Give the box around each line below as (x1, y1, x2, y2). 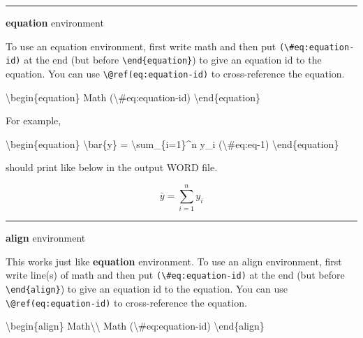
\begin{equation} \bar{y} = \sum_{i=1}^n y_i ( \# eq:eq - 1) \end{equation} (6, 136, 339, 151)
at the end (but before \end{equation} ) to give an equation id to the (24, 52, 322, 67)
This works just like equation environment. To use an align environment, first (6, 253, 342, 268)
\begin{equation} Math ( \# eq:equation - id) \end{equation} (6, 89, 260, 104)
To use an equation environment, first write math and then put (6, 38, 276, 53)
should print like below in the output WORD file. (6, 160, 218, 175)
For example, (6, 113, 61, 128)
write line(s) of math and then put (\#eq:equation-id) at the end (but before (6, 267, 345, 282)
